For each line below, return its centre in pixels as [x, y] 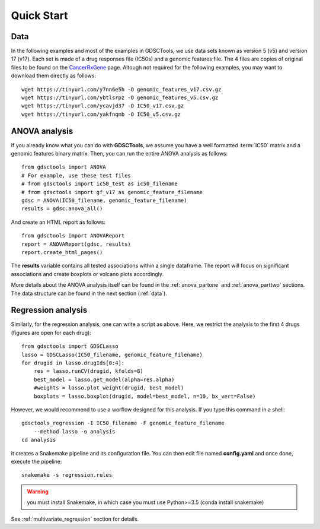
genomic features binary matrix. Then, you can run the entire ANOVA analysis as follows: [119, 154]
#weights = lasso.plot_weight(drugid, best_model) [109, 388]
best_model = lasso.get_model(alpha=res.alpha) [104, 379]
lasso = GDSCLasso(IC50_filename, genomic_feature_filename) [112, 354]
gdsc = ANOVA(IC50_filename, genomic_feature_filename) [104, 201]
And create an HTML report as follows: [58, 222]
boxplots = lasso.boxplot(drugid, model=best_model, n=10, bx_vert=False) [145, 396]
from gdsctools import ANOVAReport [73, 236]
